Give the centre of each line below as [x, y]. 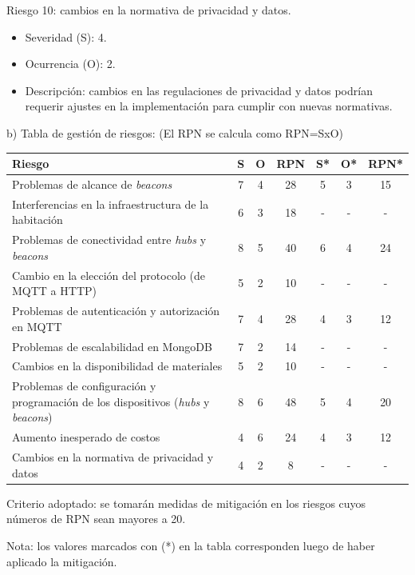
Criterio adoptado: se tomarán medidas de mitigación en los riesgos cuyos [186, 503]
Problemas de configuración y [84, 386]
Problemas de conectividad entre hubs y [109, 240]
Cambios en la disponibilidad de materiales [117, 366]
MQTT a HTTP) [54, 291]
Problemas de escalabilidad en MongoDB [112, 346]
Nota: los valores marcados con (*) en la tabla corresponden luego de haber [191, 545]
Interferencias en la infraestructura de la [111, 204]
